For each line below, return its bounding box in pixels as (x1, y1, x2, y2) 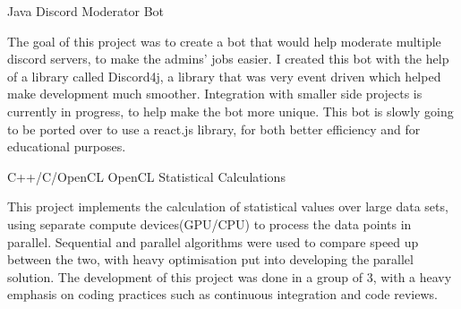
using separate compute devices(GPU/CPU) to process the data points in (7, 214, 412, 233)
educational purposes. (7, 137, 126, 156)
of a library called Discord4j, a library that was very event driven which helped (7, 66, 441, 85)
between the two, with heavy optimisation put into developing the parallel (7, 250, 414, 269)
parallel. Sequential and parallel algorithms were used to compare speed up (7, 232, 419, 251)
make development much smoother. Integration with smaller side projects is (7, 84, 423, 103)
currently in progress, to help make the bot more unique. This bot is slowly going (7, 101, 454, 120)
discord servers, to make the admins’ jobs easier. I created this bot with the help (7, 49, 449, 68)
